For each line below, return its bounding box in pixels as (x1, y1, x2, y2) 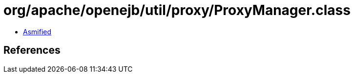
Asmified (23, 27, 52, 36)
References (3, 44, 61, 57)
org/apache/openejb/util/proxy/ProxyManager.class (3, 2, 351, 18)
